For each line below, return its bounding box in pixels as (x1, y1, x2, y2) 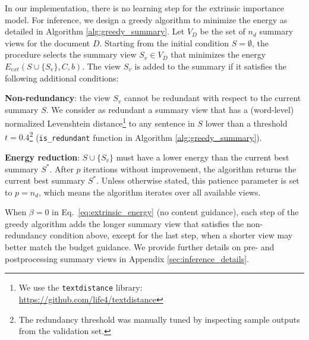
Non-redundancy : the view (5, 92, 111, 104)
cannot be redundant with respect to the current (124, 92, 301, 104)
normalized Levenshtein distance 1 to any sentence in (5, 115, 195, 129)
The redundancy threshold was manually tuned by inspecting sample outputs (18, 313, 300, 325)
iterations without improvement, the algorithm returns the (83, 162, 297, 175)
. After (49, 162, 74, 175)
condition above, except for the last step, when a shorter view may (49, 229, 293, 241)
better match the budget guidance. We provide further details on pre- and (5, 241, 275, 253)
